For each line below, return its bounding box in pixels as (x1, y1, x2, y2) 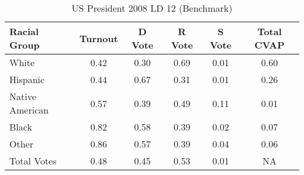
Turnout (79, 31, 118, 45)
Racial (9, 25, 39, 38)
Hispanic (9, 73, 45, 86)
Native (9, 90, 36, 103)
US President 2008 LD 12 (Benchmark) (71, 1, 233, 15)
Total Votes (9, 154, 57, 167)
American (9, 103, 49, 116)
